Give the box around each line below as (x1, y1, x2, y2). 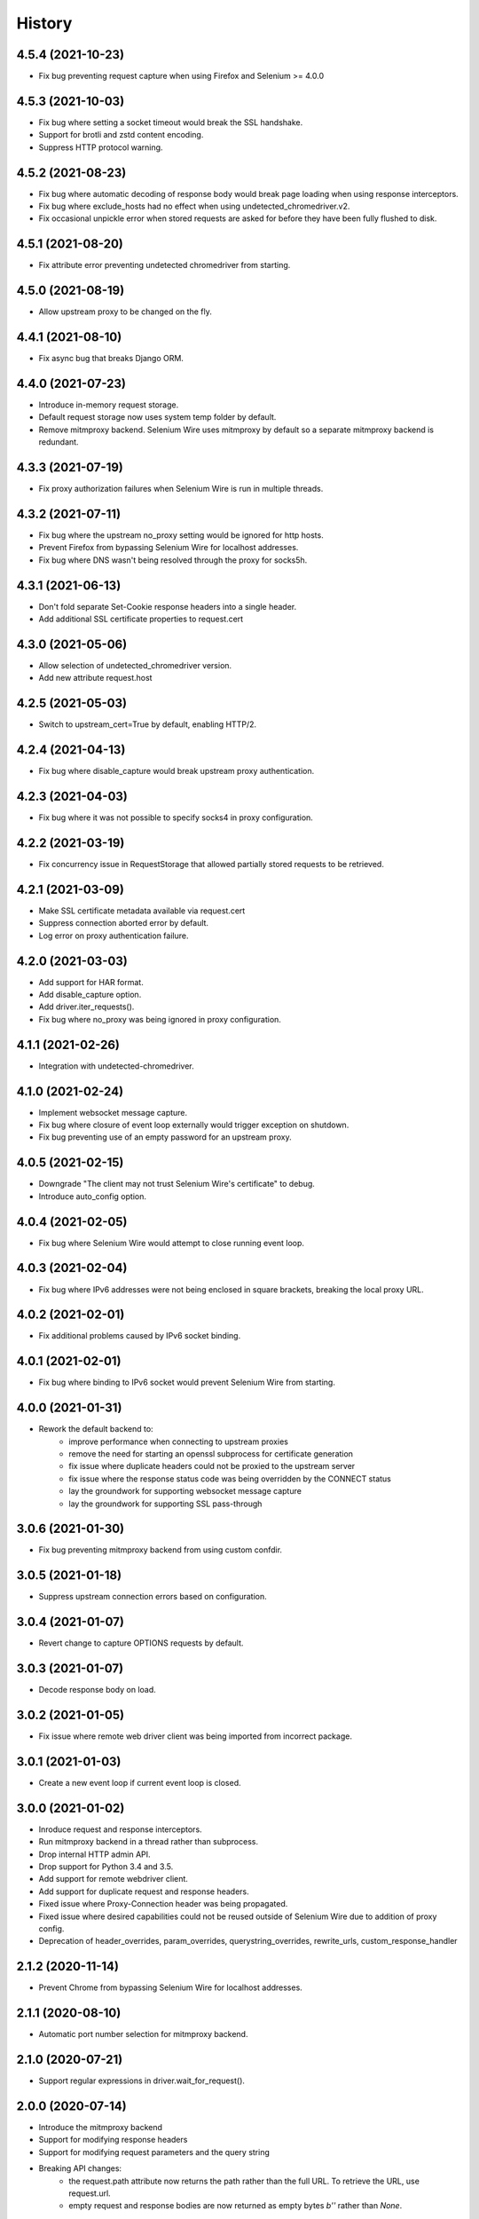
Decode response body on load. (38, 1685, 157, 1695)
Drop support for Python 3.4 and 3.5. (38, 1861, 174, 1872)
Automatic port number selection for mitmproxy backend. (38, 2029, 248, 2040)
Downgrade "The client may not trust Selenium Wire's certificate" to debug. (38, 1179, 315, 1189)
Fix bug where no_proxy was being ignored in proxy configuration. (38, 1014, 281, 1024)
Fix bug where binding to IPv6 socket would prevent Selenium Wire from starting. (38, 1377, 336, 1388)
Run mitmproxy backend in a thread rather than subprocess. (38, 1836, 259, 1847)
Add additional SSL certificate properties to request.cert (38, 613, 244, 625)
